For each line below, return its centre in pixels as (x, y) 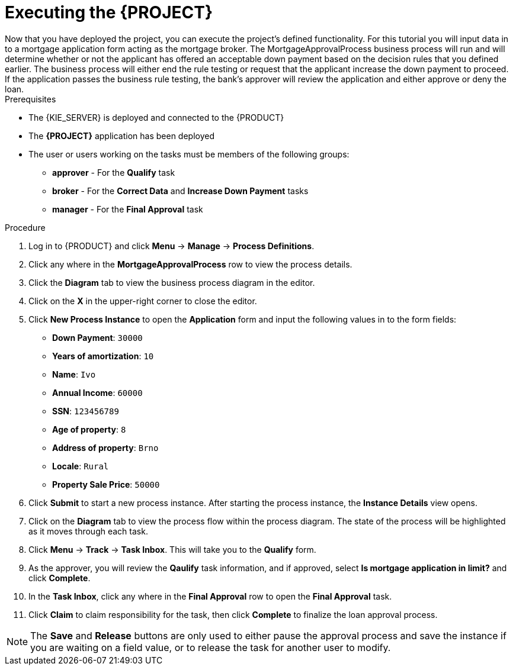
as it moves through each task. (88, 531)
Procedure (25, 227)
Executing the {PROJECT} (109, 12)
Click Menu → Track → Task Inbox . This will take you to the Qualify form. (172, 549)
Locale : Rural (81, 466)
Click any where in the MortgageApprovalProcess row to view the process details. (190, 264)
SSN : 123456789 (86, 411)
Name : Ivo (74, 374)
